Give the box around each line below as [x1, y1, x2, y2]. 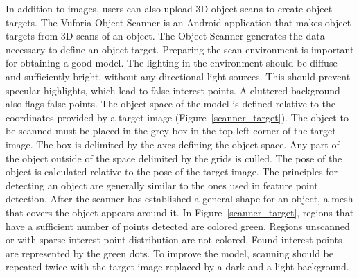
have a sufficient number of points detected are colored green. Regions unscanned [6, 218, 350, 233]
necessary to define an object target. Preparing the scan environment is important [6, 42, 354, 56]
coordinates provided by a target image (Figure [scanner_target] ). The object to [6, 110, 349, 124]
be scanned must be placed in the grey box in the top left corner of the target [6, 123, 336, 138]
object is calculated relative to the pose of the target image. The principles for [6, 164, 338, 179]
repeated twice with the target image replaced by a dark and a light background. [6, 259, 349, 274]
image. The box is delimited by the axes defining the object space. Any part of [6, 137, 340, 151]
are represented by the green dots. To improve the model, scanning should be [6, 245, 333, 260]
